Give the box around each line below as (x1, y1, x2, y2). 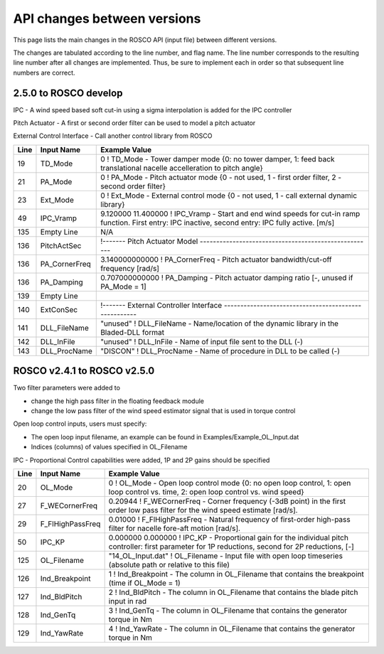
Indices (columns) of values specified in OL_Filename (31, 443, 188, 451)
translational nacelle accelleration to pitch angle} (100, 163, 263, 173)
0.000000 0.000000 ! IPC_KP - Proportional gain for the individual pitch (108, 533, 348, 543)
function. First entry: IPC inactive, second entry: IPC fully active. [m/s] (100, 218, 334, 227)
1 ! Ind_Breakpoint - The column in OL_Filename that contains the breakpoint (108, 569, 364, 579)
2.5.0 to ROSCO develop (13, 87, 123, 99)
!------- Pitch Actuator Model (100, 236, 198, 246)
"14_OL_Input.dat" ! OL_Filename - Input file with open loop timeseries (108, 551, 343, 561)
